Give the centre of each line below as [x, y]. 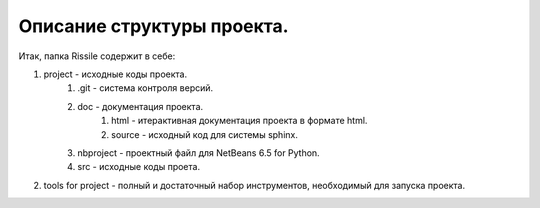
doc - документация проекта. [140, 106]
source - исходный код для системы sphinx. [205, 134]
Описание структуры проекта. [153, 26]
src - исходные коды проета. [138, 167]
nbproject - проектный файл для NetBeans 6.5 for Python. [198, 152]
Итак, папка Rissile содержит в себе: [97, 56]
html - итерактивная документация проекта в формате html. [239, 121]
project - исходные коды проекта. [115, 74]
